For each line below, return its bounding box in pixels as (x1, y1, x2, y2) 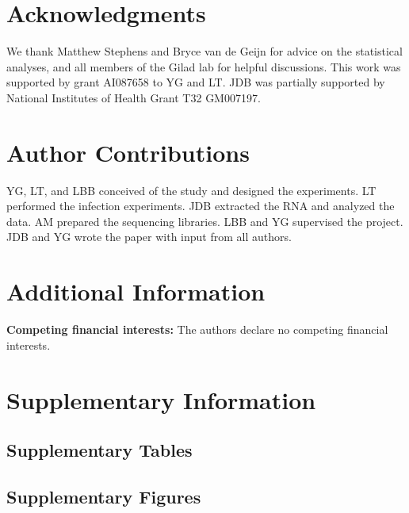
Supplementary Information (6, 383, 316, 415)
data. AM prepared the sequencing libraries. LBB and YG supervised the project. (6, 212, 403, 229)
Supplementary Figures (6, 484, 201, 508)
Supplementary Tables (6, 438, 193, 462)
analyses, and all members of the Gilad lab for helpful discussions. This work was (6, 58, 401, 75)
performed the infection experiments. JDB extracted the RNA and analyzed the (6, 197, 395, 214)
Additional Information (6, 275, 266, 308)
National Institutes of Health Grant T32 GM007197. (6, 89, 261, 105)
